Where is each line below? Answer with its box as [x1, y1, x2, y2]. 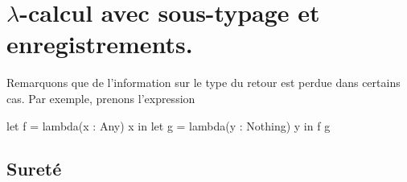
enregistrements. [6, 27, 193, 60]
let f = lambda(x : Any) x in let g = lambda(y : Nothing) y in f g [6, 117, 331, 134]
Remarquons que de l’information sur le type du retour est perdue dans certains [6, 74, 401, 91]
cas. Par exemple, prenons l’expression [6, 89, 195, 106]
